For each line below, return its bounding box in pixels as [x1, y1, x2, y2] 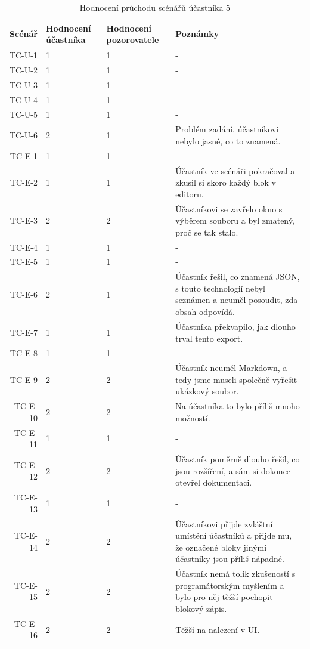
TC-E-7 [10, 326, 38, 338]
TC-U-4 [9, 93, 38, 106]
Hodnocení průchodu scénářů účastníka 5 [79, 1, 231, 13]
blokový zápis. [175, 602, 227, 614]
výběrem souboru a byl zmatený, [175, 214, 294, 227]
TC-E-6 [10, 288, 38, 300]
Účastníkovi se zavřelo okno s [175, 202, 283, 215]
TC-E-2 [10, 176, 38, 188]
